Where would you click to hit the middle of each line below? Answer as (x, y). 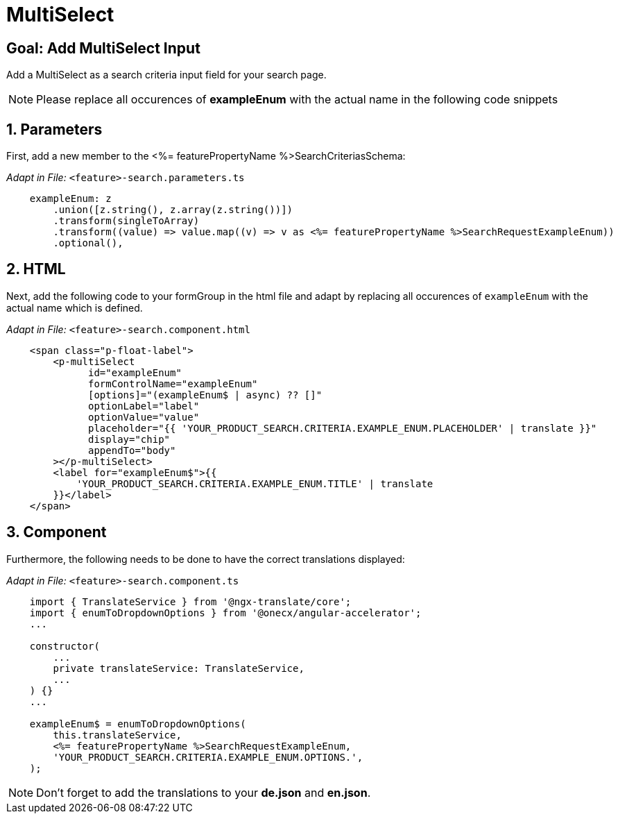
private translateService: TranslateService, (179, 668)
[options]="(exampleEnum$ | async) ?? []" (205, 395)
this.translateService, (117, 735)
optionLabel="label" (144, 406)
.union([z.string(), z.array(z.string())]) (173, 210)
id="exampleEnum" (135, 372)
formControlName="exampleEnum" (173, 383)
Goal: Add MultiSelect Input (103, 48)
